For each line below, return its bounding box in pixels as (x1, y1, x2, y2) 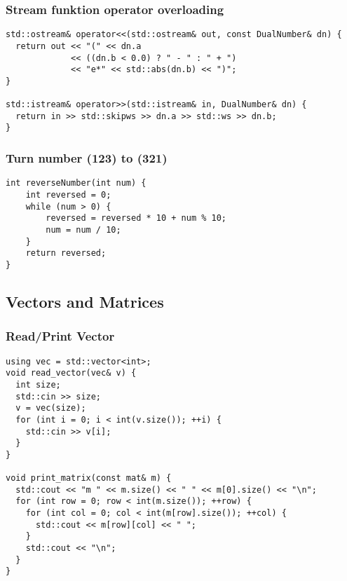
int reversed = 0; (25, 190, 111, 200)
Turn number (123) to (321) (6, 149, 168, 167)
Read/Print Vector (6, 327, 115, 345)
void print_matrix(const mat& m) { (6, 473, 172, 484)
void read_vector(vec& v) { (6, 368, 137, 378)
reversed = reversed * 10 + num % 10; (46, 213, 226, 224)
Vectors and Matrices (6, 290, 164, 312)
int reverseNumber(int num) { (6, 178, 147, 189)
